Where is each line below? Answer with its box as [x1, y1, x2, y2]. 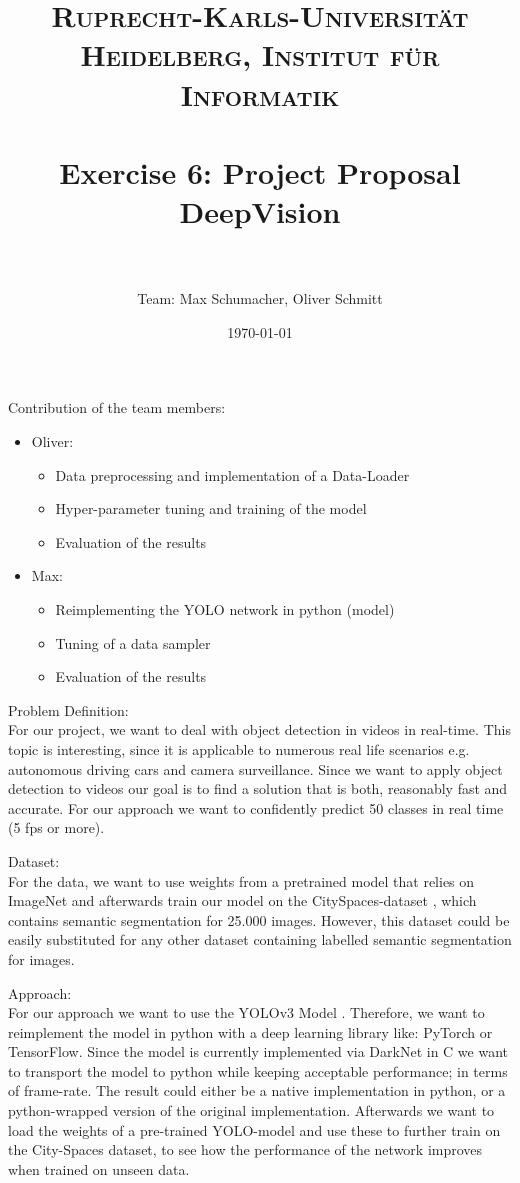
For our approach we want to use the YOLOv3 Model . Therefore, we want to [8, 1002, 485, 1023]
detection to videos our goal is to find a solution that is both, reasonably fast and [8, 778, 508, 799]
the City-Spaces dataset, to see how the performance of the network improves [8, 1139, 483, 1160]
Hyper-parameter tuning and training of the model [55, 498, 367, 519]
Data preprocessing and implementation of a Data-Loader [55, 464, 410, 485]
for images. [8, 948, 75, 969]
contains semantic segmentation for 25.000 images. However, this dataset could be [8, 909, 510, 930]
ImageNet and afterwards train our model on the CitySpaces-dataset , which [8, 890, 477, 911]
